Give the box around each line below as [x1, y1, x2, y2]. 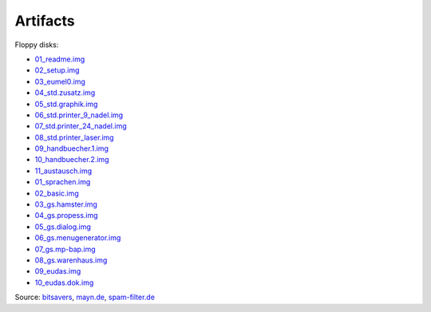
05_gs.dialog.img [34, 222, 91, 231]
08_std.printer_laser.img [34, 132, 115, 142]
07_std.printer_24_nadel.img [34, 121, 127, 131]
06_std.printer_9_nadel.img [34, 110, 124, 120]
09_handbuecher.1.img [34, 144, 109, 153]
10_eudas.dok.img [34, 278, 94, 287]
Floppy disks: [14, 40, 59, 49]
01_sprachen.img [34, 177, 91, 187]
